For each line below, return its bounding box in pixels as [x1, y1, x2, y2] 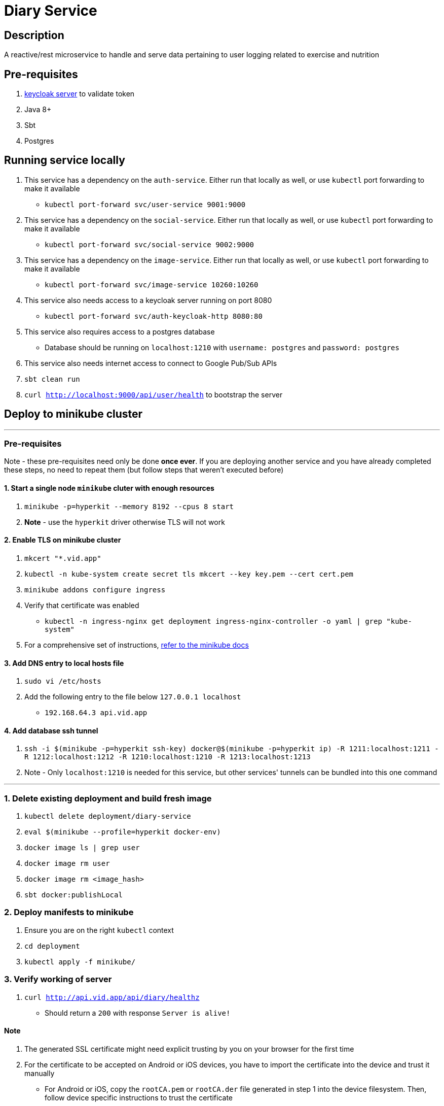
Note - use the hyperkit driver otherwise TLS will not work [24, 517, 225, 526]
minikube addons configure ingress [24, 585, 166, 594]
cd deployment [24, 942, 80, 950]
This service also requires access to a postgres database [24, 327, 215, 336]
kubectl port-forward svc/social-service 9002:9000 [45, 240, 254, 249]
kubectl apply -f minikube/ [24, 957, 136, 966]
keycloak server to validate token [24, 89, 135, 98]
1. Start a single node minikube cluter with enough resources [4, 484, 214, 493]
